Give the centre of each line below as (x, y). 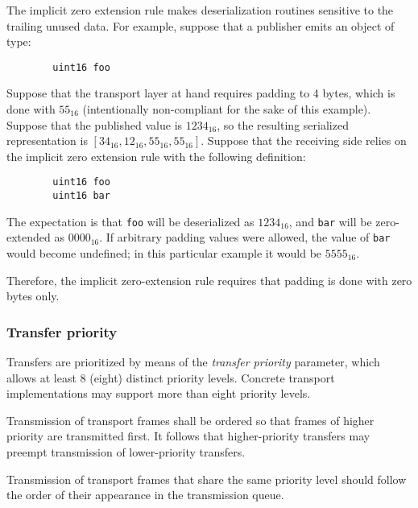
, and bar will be (330, 221)
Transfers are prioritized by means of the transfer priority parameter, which (193, 362)
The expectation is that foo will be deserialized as (130, 221)
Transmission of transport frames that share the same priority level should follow (207, 479)
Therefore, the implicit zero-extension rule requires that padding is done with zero (209, 280)
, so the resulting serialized (283, 124)
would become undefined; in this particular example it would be (164, 253)
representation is (47, 140)
